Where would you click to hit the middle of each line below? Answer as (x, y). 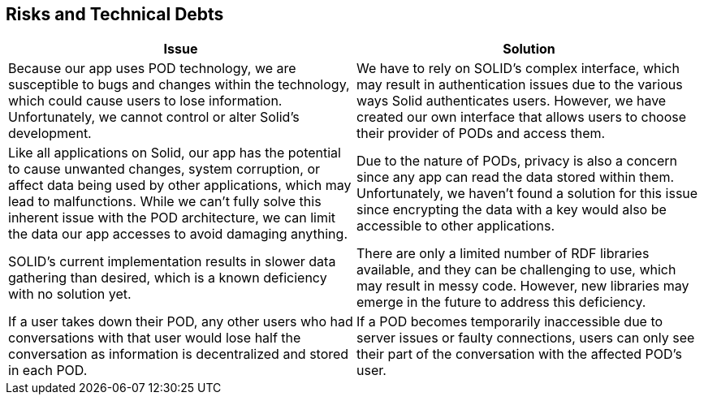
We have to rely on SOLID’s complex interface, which (518, 69)
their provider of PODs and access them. (481, 134)
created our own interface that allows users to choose (522, 117)
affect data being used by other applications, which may (180, 185)
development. (50, 134)
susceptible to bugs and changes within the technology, (179, 85)
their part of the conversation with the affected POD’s (519, 354)
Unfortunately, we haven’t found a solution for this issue (527, 194)
